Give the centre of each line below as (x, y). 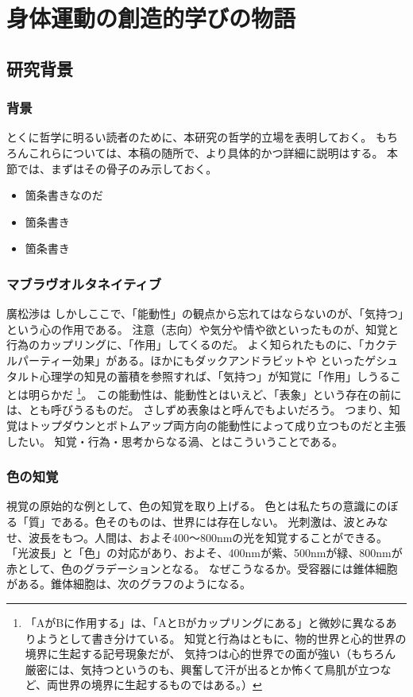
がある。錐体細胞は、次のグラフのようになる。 (129, 584)
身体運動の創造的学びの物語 (151, 18)
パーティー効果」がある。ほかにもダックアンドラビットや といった (191, 360)
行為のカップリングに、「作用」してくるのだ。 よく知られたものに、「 (185, 345)
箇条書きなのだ (64, 195)
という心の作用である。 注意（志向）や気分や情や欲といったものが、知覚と (203, 329)
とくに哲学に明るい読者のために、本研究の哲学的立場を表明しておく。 (189, 137)
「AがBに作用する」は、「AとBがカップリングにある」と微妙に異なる (205, 622)
